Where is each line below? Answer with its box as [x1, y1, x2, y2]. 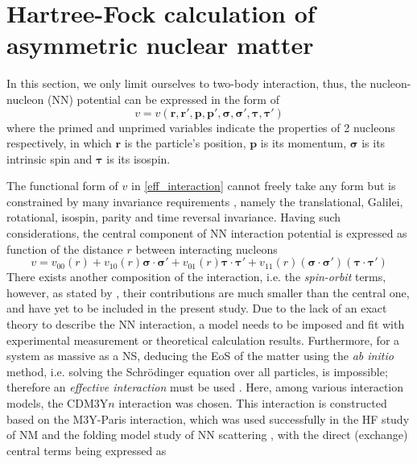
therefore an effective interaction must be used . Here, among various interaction [6, 379, 404, 396]
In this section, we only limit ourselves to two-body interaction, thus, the [6, 75, 366, 92]
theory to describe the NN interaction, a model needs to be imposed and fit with [6, 316, 405, 333]
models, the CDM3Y [6, 395, 109, 411]
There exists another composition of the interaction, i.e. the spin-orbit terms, [6, 268, 386, 285]
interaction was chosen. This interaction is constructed [118, 395, 387, 411]
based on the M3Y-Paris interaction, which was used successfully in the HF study [6, 410, 410, 427]
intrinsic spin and [6, 150, 93, 167]
